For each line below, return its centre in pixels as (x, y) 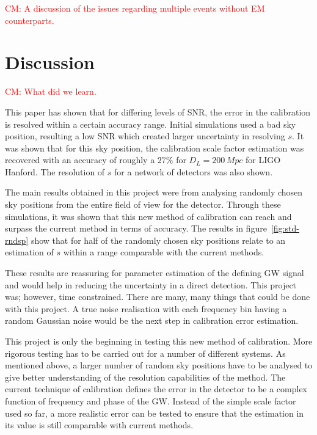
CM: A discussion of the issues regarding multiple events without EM (135, 8)
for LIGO (263, 160)
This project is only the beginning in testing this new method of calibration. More (159, 341)
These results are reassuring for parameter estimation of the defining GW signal (155, 273)
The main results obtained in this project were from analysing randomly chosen (154, 192)
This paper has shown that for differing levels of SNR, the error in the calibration (158, 111)
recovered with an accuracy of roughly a (80, 160)
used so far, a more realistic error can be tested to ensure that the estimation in (155, 413)
